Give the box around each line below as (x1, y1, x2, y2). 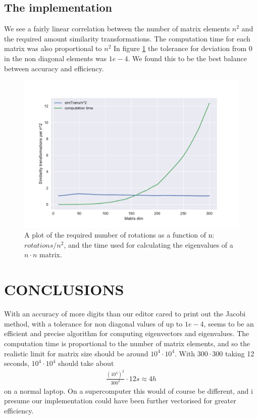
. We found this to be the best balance (128, 53, 247, 63)
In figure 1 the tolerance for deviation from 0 (113, 43, 252, 54)
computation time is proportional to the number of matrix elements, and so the (4, 338, 250, 348)
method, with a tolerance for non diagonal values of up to (4, 318, 183, 329)
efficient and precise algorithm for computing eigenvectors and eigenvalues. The (4, 328, 249, 339)
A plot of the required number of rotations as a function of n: (24, 229, 215, 240)
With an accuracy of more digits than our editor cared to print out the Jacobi (4, 308, 246, 319)
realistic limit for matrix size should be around (4, 348, 148, 358)
